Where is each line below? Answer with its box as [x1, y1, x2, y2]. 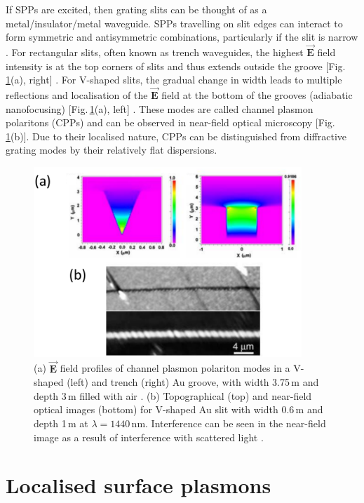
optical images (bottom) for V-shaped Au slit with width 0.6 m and [34, 402, 323, 417]
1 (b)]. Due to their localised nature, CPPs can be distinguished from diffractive [6, 128, 347, 143]
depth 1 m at [34, 415, 88, 430]
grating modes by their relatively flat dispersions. [6, 142, 217, 157]
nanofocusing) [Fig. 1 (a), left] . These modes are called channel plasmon [6, 101, 314, 116]
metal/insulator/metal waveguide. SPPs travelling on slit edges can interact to [6, 15, 343, 30]
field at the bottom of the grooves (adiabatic [161, 88, 353, 102]
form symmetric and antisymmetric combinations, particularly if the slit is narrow [6, 29, 358, 44]
